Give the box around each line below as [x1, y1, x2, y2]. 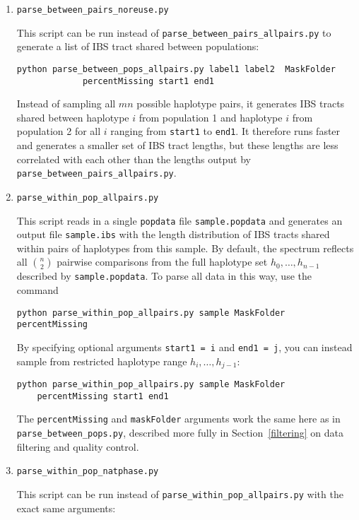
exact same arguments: [16, 500, 116, 515]
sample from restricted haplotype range [16, 353, 187, 368]
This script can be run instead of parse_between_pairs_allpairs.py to [16, 25, 331, 40]
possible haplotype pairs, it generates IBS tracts [136, 96, 345, 111]
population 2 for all [16, 124, 101, 138]
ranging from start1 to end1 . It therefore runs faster [110, 124, 341, 138]
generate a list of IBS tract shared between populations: [16, 39, 259, 54]
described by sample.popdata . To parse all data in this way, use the [16, 268, 312, 283]
